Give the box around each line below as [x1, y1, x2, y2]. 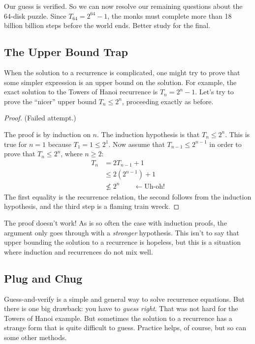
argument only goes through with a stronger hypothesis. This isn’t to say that [4, 227, 239, 237]
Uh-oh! [144, 183, 165, 190]
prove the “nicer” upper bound [4, 96, 96, 106]
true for [4, 139, 27, 149]
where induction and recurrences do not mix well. [4, 246, 153, 257]
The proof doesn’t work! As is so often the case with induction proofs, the [4, 217, 227, 228]
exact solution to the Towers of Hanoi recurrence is [4, 86, 158, 97]
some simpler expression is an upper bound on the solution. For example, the [4, 77, 237, 87]
